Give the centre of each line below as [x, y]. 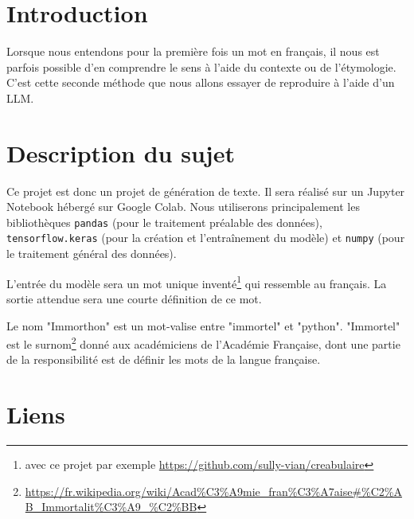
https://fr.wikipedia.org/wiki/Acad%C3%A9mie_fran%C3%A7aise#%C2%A [213, 491]
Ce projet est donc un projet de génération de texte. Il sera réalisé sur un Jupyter [206, 191]
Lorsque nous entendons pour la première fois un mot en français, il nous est [193, 51]
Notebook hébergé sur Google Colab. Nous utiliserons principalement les [183, 207]
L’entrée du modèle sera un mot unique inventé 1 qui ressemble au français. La [197, 282]
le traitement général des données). [92, 254]
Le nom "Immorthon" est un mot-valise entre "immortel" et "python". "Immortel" [203, 325]
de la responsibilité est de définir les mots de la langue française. [164, 359]
